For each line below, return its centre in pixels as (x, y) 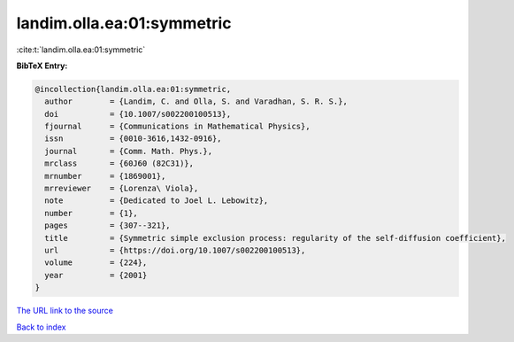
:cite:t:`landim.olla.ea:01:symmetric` (81, 50)
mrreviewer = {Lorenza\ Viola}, (122, 189)
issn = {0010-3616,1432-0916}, (133, 139)
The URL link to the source (65, 311)
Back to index (41, 327)
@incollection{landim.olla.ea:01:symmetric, (133, 89)
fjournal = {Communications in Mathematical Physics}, (177, 127)
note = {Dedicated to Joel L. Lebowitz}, (157, 201)
